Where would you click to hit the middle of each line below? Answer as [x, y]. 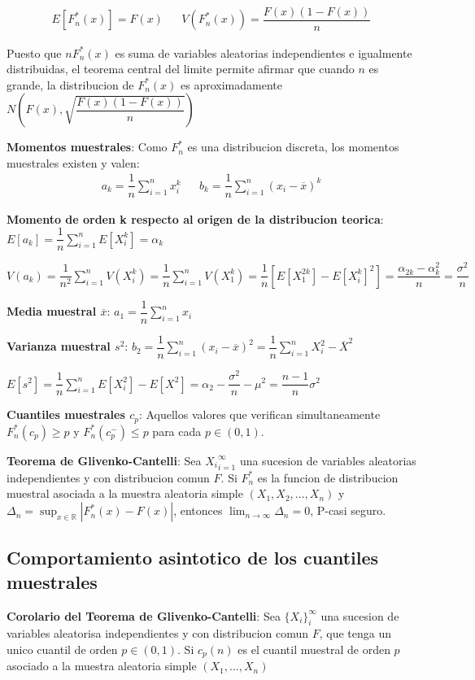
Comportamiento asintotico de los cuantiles [193, 558]
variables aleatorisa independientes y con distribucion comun [158, 633]
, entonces [198, 510]
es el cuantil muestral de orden [314, 649]
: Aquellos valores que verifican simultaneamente [259, 414]
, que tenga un [355, 633]
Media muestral [52, 311]
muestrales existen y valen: [73, 162]
